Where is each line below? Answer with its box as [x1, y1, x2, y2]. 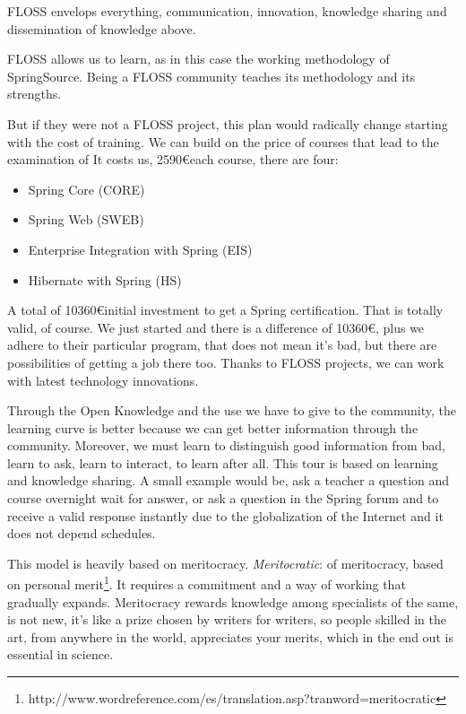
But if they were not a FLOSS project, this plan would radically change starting [7, 114, 448, 133]
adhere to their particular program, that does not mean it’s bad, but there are [7, 335, 437, 354]
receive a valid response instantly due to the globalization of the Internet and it [7, 506, 444, 525]
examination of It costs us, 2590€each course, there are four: [7, 150, 339, 169]
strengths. [7, 84, 62, 103]
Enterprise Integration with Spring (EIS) [28, 239, 253, 258]
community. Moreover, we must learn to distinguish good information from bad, [7, 436, 445, 455]
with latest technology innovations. [7, 370, 199, 389]
